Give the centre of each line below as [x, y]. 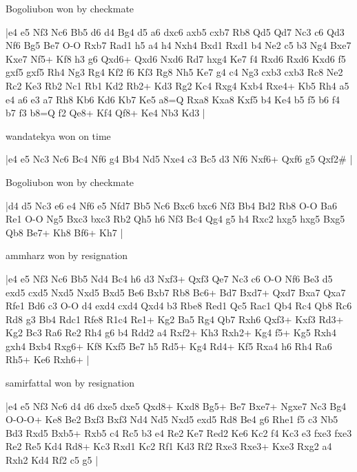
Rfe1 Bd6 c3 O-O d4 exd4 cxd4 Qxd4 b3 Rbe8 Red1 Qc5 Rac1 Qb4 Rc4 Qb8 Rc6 [179, 306]
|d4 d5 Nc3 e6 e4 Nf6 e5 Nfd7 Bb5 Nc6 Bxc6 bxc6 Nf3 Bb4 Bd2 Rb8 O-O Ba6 [171, 205]
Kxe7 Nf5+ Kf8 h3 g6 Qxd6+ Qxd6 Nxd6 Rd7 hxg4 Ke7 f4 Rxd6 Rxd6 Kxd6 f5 [176, 58]
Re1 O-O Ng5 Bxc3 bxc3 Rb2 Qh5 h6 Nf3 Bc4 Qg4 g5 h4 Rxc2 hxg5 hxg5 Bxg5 [175, 219]
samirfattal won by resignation [70, 383]
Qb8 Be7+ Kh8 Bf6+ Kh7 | [64, 232]
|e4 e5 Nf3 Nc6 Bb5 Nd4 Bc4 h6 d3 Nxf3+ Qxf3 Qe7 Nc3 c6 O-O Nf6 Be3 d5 [169, 278]
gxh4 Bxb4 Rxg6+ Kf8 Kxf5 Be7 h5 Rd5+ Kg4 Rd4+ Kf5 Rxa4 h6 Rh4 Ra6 [169, 346]
